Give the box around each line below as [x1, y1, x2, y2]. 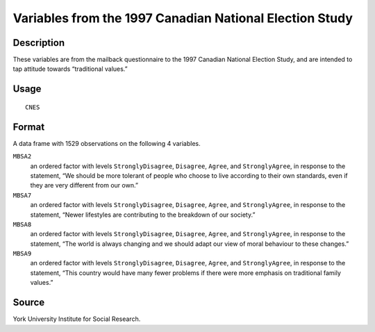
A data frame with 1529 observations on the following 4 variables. [12, 139, 201, 147]
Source [12, 297, 45, 308]
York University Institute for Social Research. [12, 315, 141, 323]
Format [12, 121, 45, 133]
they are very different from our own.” [30, 181, 139, 190]
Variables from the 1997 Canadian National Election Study [12, 10, 353, 26]
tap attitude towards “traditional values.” [12, 65, 128, 73]
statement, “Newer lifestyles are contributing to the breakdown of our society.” [30, 210, 256, 219]
